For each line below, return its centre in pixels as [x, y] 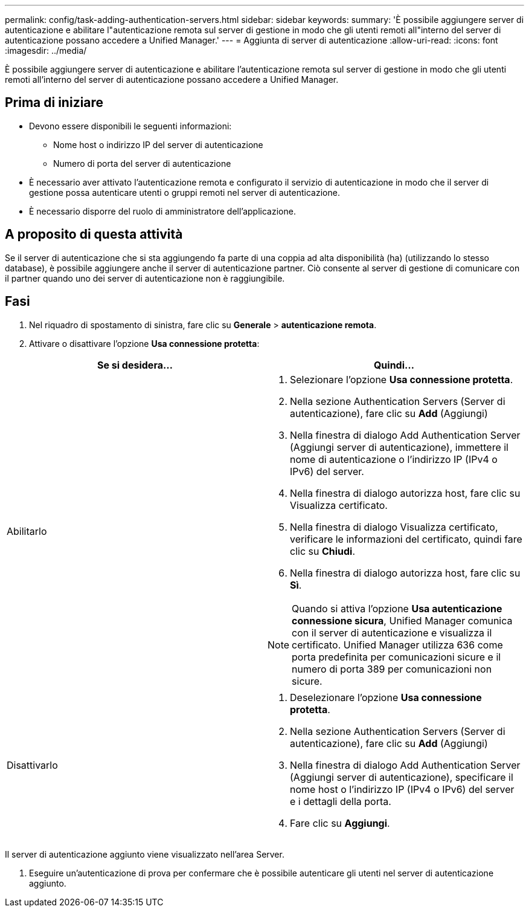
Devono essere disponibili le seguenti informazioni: [130, 126]
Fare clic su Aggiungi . [340, 823]
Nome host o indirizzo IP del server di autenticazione [158, 144]
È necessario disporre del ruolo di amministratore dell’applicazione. [162, 211]
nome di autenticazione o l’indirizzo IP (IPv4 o [394, 459]
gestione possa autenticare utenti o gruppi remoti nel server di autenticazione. [184, 192]
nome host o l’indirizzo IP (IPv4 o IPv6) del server [402, 789]
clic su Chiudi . [323, 551]
